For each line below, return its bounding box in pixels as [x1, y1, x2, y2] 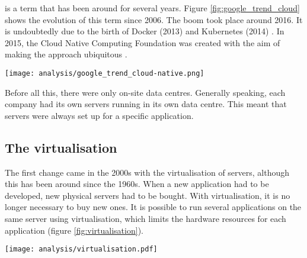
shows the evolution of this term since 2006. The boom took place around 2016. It [5, 13, 303, 25]
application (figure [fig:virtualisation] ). [5, 224, 143, 236]
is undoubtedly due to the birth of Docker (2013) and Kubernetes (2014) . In [5, 25, 284, 37]
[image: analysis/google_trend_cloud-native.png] [5, 69, 204, 78]
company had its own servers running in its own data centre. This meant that [5, 98, 287, 110]
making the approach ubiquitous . [5, 48, 127, 60]
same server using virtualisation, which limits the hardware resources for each [5, 212, 286, 224]
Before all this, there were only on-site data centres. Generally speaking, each [5, 86, 286, 98]
